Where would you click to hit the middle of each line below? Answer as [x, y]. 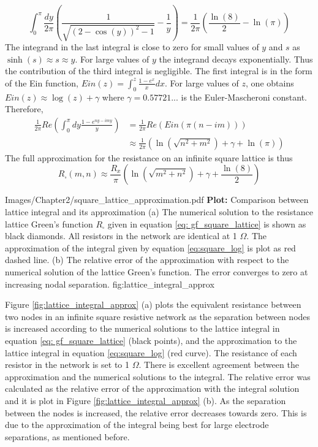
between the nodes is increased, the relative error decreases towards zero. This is [156, 412]
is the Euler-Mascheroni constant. [244, 97]
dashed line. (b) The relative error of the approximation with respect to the [147, 260]
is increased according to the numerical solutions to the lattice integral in [142, 328]
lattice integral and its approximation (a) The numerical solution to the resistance [159, 212]
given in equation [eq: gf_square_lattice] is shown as [207, 223]
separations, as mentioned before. [67, 436]
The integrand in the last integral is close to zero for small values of [132, 47]
